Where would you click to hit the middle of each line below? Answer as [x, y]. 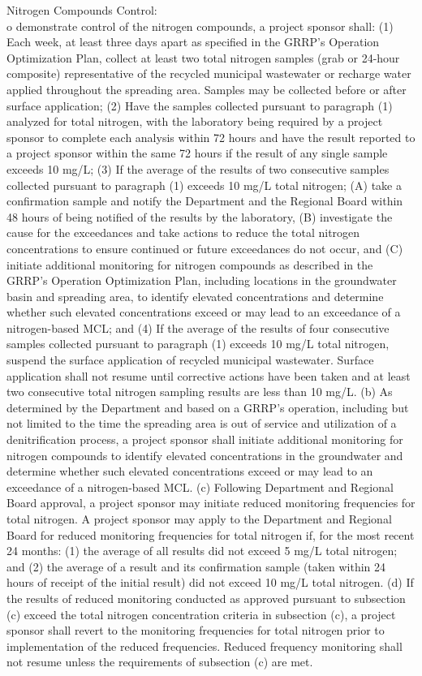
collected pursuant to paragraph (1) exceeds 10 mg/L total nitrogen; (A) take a [204, 185]
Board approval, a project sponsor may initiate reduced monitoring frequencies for [211, 503]
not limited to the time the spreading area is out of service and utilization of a [202, 423]
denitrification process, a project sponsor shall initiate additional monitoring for [205, 439]
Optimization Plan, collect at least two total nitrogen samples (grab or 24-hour [203, 57]
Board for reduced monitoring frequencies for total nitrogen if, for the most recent [211, 534]
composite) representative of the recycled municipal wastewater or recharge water [209, 73]
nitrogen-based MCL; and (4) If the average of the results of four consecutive [198, 327]
